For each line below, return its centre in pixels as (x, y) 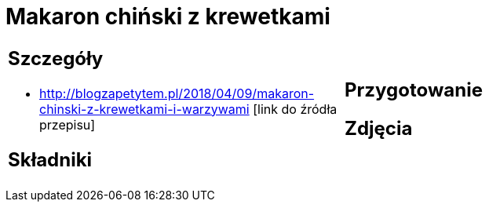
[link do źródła (295, 109)
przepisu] (68, 124)
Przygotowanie (414, 89)
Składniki (50, 159)
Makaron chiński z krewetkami (168, 16)
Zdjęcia (379, 128)
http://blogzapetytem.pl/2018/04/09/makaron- (177, 93)
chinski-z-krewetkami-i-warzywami (144, 109)
